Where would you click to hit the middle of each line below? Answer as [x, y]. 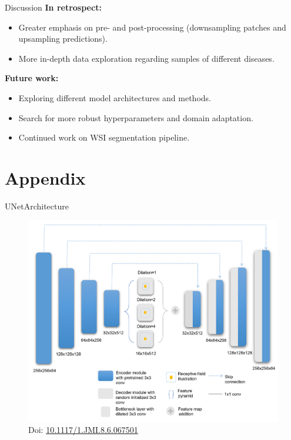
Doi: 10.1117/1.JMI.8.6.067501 [83, 430]
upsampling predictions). [63, 39]
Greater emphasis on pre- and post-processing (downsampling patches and [152, 27]
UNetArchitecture [37, 206]
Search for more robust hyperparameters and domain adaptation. [136, 117]
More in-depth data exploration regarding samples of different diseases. [146, 58]
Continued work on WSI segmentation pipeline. [104, 137]
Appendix [45, 177]
